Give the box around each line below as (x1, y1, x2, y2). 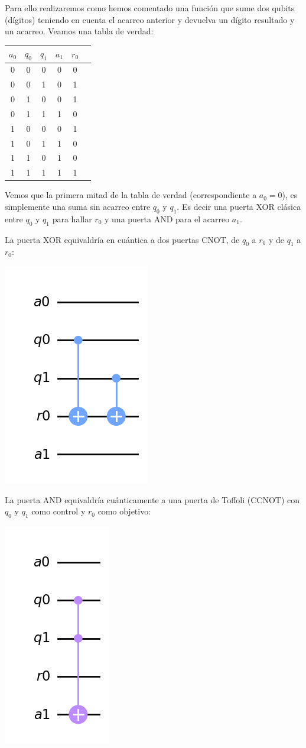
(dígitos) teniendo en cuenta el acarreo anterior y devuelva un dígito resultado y (5, 13, 295, 25)
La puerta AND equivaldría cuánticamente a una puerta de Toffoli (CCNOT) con (5, 493, 300, 506)
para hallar (52, 212, 92, 225)
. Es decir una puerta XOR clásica (177, 200, 301, 212)
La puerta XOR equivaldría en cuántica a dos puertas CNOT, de (5, 233, 240, 245)
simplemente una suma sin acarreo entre (5, 200, 151, 212)
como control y (31, 505, 86, 517)
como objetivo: (97, 505, 151, 517)
